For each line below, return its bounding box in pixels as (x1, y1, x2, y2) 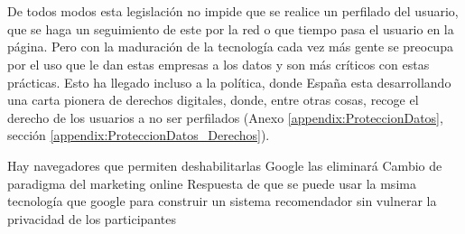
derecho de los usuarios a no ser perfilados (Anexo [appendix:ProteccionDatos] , (7, 108, 443, 126)
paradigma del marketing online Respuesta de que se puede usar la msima (7, 173, 416, 192)
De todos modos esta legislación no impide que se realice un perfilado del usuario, (7, 2, 459, 21)
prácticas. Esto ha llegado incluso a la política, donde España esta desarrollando (7, 72, 451, 91)
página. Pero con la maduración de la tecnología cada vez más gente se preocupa (7, 37, 453, 56)
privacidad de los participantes (7, 209, 176, 228)
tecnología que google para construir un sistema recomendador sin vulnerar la (7, 192, 437, 211)
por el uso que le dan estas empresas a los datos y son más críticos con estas (7, 54, 430, 73)
